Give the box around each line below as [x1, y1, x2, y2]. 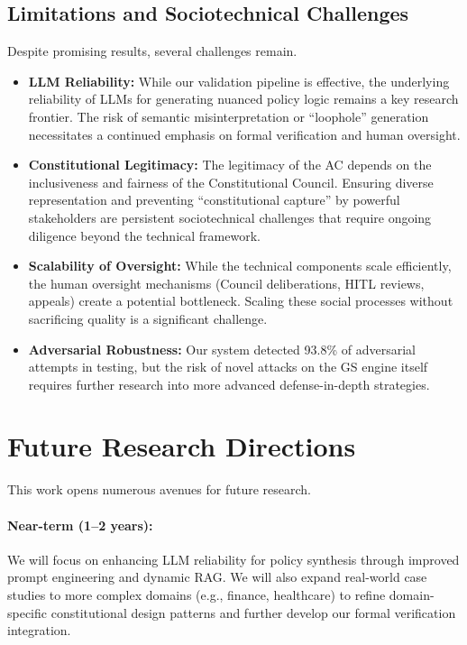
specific [7, 603, 48, 622]
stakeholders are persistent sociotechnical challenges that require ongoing [28, 207, 432, 226]
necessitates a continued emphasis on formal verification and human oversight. [28, 124, 461, 143]
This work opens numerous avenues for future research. [7, 480, 311, 499]
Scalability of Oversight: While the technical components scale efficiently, [28, 256, 452, 275]
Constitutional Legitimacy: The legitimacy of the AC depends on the [28, 155, 432, 174]
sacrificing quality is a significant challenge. [28, 309, 268, 327]
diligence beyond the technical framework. [28, 226, 261, 244]
